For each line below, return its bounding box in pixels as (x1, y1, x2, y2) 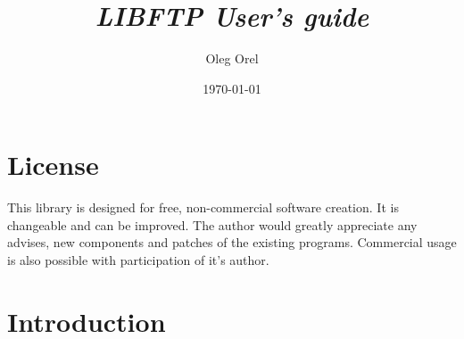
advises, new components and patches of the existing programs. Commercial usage (7, 233, 457, 252)
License (7, 146, 99, 183)
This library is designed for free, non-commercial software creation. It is (7, 198, 399, 217)
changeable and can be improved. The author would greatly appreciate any (7, 215, 418, 234)
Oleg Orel (205, 49, 259, 68)
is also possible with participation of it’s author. (7, 251, 269, 269)
